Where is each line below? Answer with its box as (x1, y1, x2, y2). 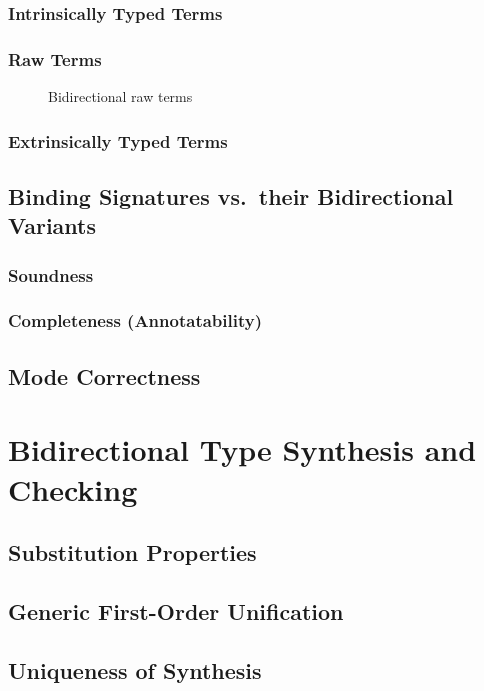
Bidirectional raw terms (48, 86, 193, 107)
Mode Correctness (8, 360, 201, 391)
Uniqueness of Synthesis (8, 654, 262, 685)
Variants (8, 210, 97, 241)
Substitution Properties (8, 537, 257, 568)
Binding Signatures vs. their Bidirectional (8, 180, 454, 211)
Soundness (8, 262, 94, 287)
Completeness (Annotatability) (8, 308, 262, 333)
